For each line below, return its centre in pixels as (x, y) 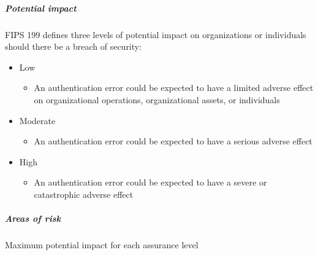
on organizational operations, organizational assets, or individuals (157, 99)
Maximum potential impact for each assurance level (102, 245)
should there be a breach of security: (74, 46)
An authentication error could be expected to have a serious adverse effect (173, 141)
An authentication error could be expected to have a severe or (150, 182)
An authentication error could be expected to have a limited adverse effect (174, 88)
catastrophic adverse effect (84, 194)
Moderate (37, 120)
